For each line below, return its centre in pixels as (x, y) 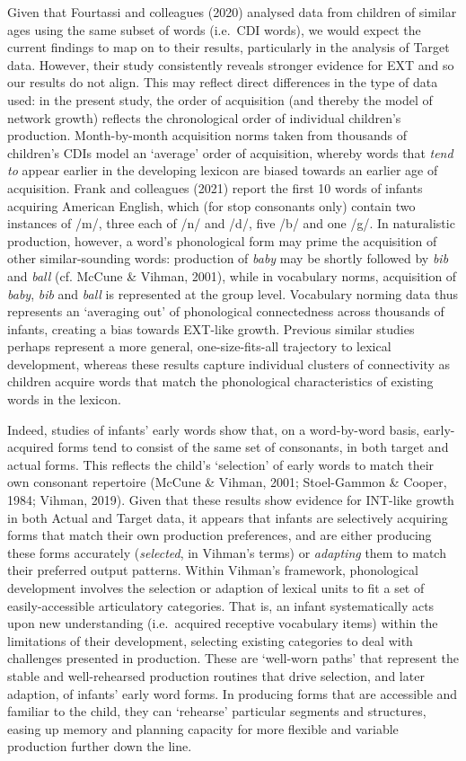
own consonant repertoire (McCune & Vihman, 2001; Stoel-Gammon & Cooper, (227, 482)
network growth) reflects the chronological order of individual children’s (204, 117)
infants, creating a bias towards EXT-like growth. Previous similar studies (211, 328)
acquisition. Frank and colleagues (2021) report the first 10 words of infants (215, 187)
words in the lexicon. (64, 399)
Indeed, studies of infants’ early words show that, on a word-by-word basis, (214, 429)
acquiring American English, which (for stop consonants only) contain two (211, 205)
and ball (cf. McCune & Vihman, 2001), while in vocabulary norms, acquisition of (232, 275)
